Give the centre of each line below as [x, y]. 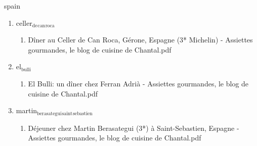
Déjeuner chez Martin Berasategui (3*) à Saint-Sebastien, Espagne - [134, 128]
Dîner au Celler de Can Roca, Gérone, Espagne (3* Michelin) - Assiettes [140, 40]
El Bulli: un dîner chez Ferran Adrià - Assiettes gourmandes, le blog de [138, 83]
